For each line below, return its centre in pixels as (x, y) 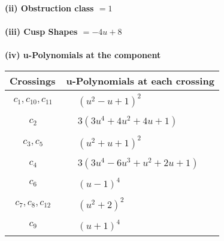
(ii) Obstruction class (49, 8)
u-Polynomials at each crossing (140, 80)
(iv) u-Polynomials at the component (83, 55)
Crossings (33, 80)
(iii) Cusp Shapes (41, 31)
